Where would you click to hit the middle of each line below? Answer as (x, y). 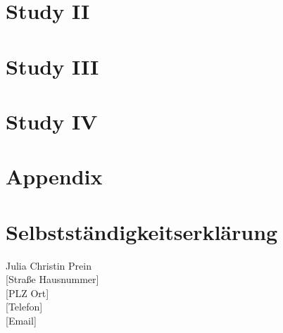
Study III (52, 66)
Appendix (54, 176)
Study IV (52, 121)
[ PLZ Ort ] (27, 293)
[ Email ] (21, 320)
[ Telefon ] (24, 307)
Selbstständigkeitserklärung (142, 231)
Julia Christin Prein (49, 265)
